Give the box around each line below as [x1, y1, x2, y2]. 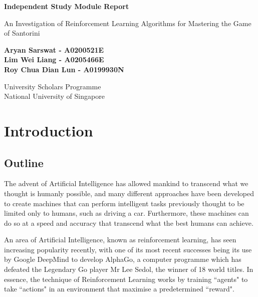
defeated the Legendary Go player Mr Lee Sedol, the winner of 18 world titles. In [4, 264, 253, 274]
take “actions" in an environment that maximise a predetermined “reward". [4, 283, 234, 294]
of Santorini [4, 28, 40, 38]
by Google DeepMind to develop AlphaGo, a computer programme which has [4, 254, 241, 264]
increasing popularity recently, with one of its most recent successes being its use [4, 244, 252, 254]
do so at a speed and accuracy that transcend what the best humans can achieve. [4, 217, 253, 228]
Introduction [4, 120, 93, 140]
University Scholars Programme [4, 81, 101, 91]
